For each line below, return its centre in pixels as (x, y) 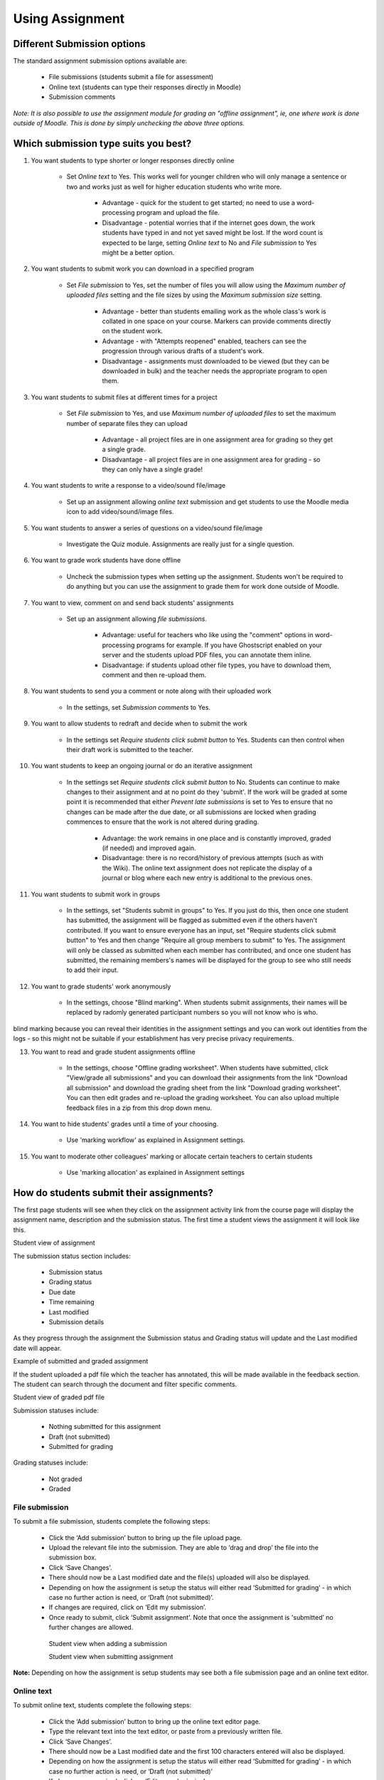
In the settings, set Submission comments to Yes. (139, 707)
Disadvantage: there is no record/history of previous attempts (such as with (213, 858)
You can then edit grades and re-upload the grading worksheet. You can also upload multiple (203, 1098)
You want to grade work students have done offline (106, 560)
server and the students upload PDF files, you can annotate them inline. (207, 655)
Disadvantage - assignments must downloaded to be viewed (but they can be (216, 361)
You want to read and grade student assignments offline (113, 1052)
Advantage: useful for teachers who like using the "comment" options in (208, 635)
